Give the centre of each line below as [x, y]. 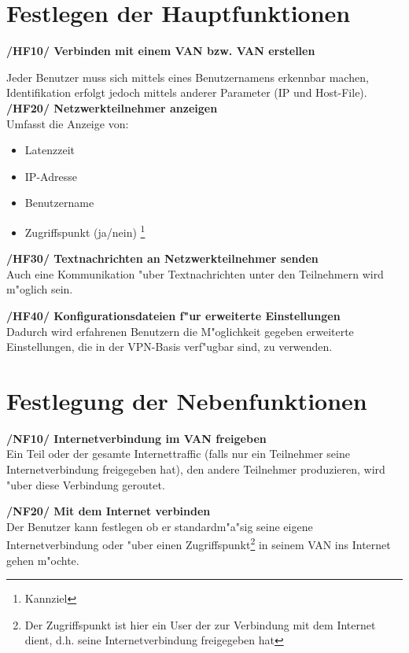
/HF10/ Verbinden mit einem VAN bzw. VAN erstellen [161, 51]
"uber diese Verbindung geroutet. [86, 484]
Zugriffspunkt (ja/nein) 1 [85, 231]
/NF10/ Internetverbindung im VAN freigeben [136, 438]
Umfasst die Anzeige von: [68, 123]
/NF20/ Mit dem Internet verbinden [109, 511]
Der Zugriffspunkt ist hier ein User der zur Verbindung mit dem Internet [200, 624]
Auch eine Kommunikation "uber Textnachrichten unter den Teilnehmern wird [195, 273]
